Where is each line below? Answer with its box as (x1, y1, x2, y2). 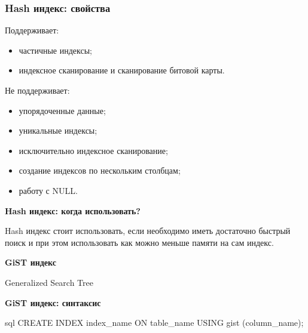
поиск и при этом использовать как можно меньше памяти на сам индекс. (5, 236, 274, 248)
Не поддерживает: (5, 84, 70, 96)
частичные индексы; (19, 44, 92, 56)
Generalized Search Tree (5, 276, 93, 288)
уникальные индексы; (19, 124, 97, 137)
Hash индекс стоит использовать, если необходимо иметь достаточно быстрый (5, 224, 291, 237)
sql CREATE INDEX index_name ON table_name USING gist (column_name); (5, 316, 304, 329)
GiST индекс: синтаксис (5, 296, 101, 309)
